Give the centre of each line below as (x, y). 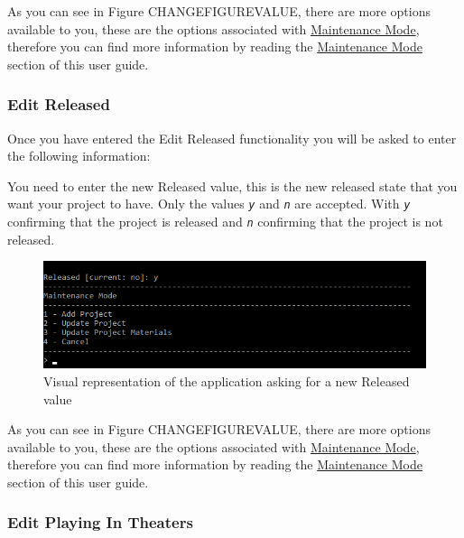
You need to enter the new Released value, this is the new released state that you (232, 186)
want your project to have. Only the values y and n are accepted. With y (209, 204)
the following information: (79, 156)
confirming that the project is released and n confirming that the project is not (225, 222)
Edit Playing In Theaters (100, 522)
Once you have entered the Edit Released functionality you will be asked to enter (232, 138)
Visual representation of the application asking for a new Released (227, 380)
